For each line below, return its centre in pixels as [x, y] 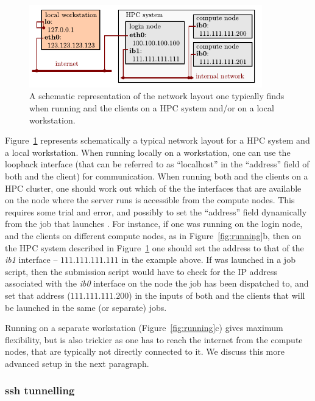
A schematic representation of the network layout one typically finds [157, 96]
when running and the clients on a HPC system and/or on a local [152, 108]
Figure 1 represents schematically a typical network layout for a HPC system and [157, 140]
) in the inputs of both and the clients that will [217, 295]
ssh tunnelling [40, 390]
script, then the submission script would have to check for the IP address [141, 271]
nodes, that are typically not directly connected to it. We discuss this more [145, 351]
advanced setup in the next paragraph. [77, 363]
